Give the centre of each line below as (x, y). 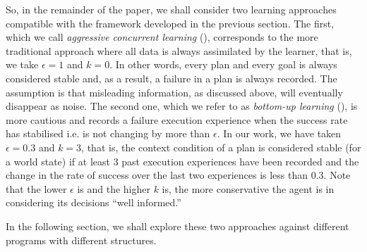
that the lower (36, 188)
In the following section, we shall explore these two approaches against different (178, 226)
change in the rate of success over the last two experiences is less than (157, 175)
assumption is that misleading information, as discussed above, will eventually (174, 92)
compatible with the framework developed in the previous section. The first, (170, 23)
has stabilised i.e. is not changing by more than (108, 133)
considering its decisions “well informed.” (94, 202)
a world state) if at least (58, 161)
